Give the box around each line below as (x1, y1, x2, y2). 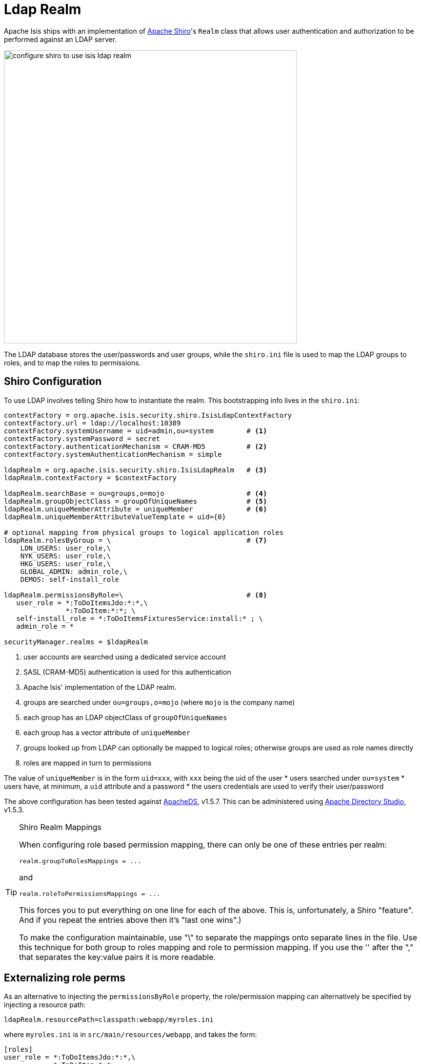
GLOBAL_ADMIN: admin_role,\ (20, 567, 127, 575)
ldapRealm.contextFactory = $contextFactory (4, 473, 177, 482)
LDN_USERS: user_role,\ (20, 544, 111, 552)
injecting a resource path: (4, 1000, 86, 1009)
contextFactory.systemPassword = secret (4, 434, 160, 443)
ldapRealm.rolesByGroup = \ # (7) (4, 536, 267, 544)
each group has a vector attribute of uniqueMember (23, 728, 191, 737)
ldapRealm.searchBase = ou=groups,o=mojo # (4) (4, 489, 267, 497)
